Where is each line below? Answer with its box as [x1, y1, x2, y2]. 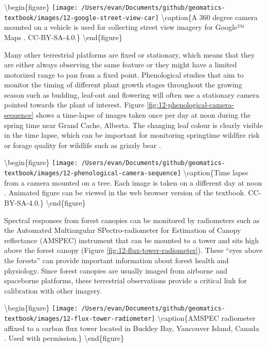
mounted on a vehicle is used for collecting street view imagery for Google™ [4, 22, 244, 32]
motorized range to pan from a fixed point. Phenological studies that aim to [4, 69, 244, 80]
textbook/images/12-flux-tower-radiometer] [4, 315, 155, 322]
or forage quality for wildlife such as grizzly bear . [4, 139, 161, 150]
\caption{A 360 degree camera [161, 11, 258, 22]
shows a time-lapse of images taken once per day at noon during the [35, 109, 251, 120]
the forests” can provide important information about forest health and [4, 254, 229, 265]
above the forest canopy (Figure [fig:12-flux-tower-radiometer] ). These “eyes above [4, 245, 263, 255]
